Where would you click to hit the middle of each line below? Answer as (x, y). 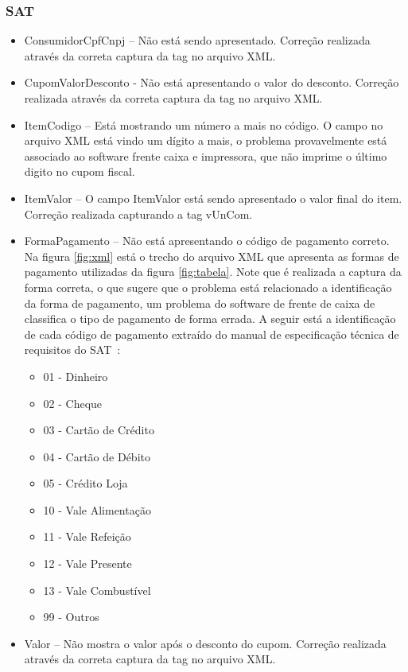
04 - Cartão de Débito (97, 456)
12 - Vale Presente (87, 563)
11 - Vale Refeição (87, 536)
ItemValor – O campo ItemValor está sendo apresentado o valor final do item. (213, 198)
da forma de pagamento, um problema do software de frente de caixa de (200, 303)
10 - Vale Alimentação (97, 509)
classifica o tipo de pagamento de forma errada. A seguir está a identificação (210, 319)
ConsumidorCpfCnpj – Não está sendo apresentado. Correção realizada (197, 40)
